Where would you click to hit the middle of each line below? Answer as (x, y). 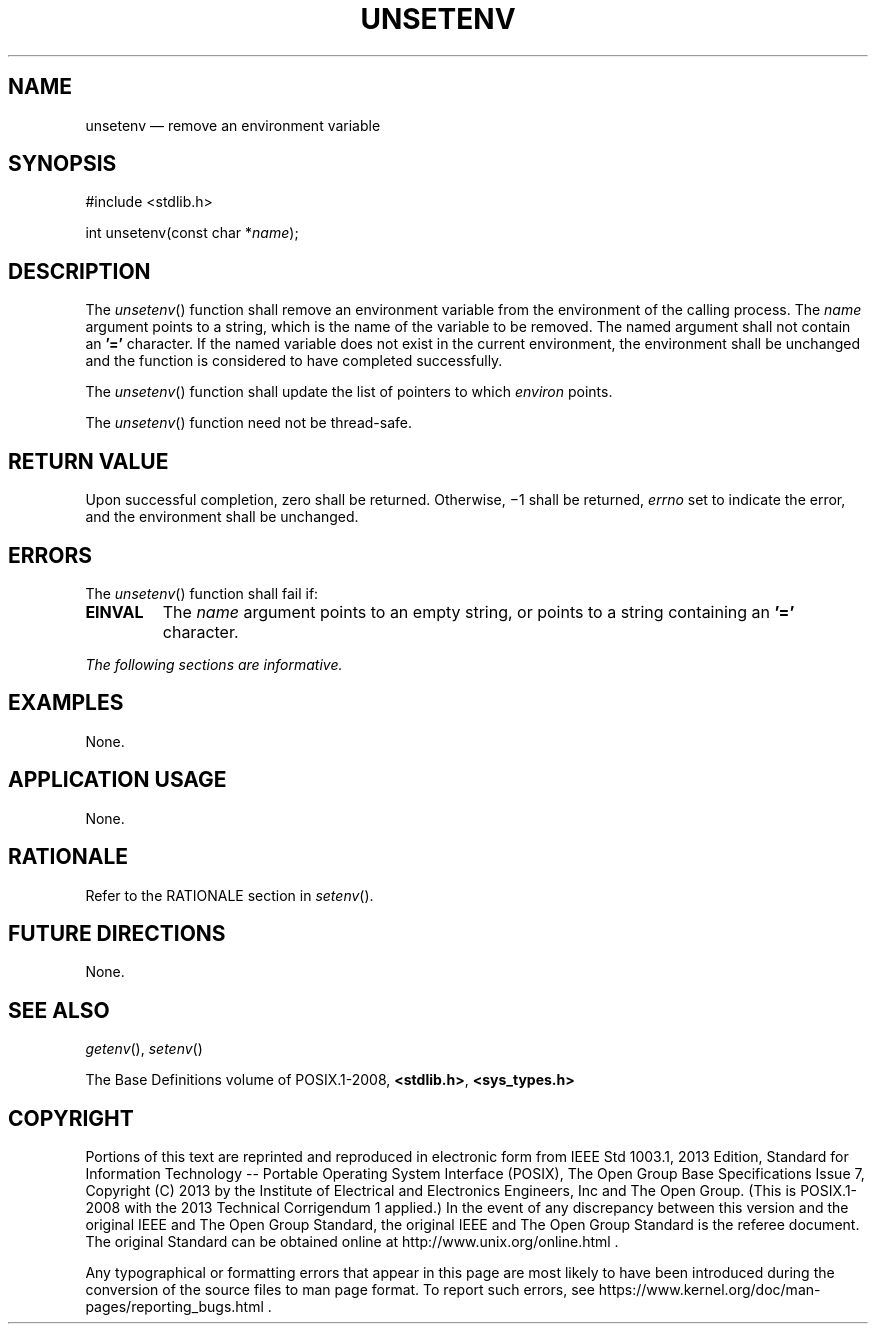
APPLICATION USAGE (117, 780)
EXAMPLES (66, 703)
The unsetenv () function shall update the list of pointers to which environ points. (349, 392)
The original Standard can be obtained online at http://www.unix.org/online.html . (352, 1242)
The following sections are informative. (214, 664)
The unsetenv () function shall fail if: (202, 593)
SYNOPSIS (62, 164)
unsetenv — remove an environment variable (233, 125)
